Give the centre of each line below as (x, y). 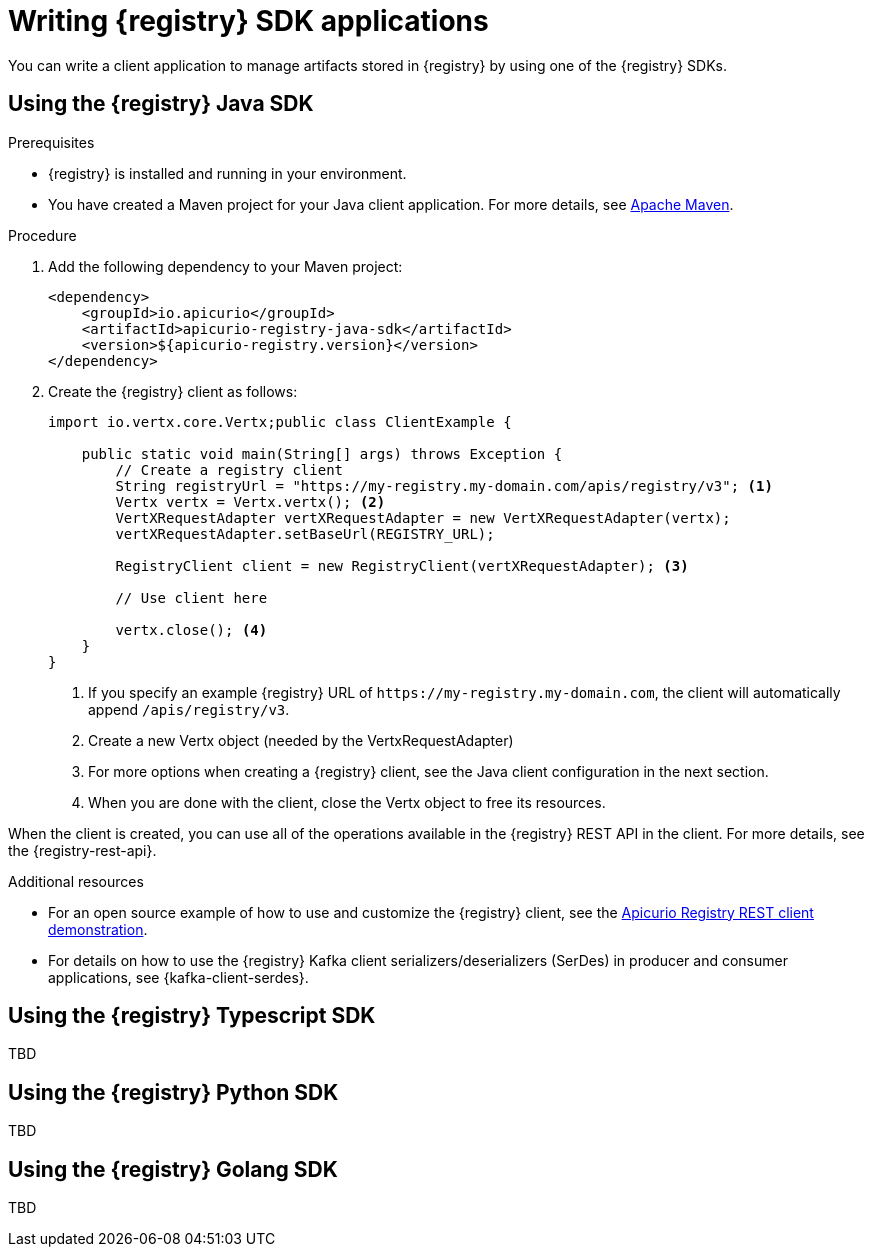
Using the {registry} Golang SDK (173, 1169)
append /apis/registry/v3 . (189, 709)
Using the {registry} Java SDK (161, 104)
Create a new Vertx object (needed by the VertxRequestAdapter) (301, 740)
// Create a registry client (229, 469)
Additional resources (76, 881)
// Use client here (191, 597)
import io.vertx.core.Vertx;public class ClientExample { (280, 421)
